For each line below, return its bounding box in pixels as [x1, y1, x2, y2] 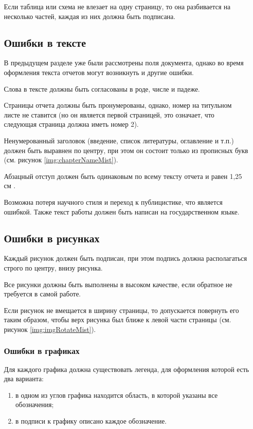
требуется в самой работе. [4, 289, 81, 299]
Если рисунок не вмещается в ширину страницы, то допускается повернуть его [4, 305, 239, 315]
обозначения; [15, 399, 54, 409]
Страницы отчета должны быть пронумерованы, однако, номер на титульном [4, 100, 232, 110]
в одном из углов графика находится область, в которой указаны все [15, 390, 218, 400]
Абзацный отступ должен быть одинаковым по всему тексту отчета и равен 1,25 [4, 171, 242, 181]
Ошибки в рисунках [4, 230, 100, 245]
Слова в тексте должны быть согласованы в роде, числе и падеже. [4, 83, 200, 94]
